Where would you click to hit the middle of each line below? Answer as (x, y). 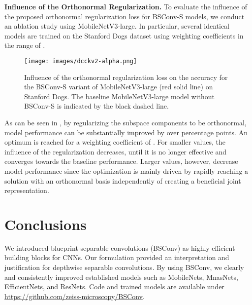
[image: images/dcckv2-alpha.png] (81, 61)
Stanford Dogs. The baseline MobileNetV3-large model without (120, 96)
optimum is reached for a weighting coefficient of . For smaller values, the (115, 142)
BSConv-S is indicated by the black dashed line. (96, 106)
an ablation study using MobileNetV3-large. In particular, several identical (117, 26)
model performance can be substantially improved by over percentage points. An (126, 132)
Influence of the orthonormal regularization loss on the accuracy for (126, 77)
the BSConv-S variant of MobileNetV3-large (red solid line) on (119, 87)
